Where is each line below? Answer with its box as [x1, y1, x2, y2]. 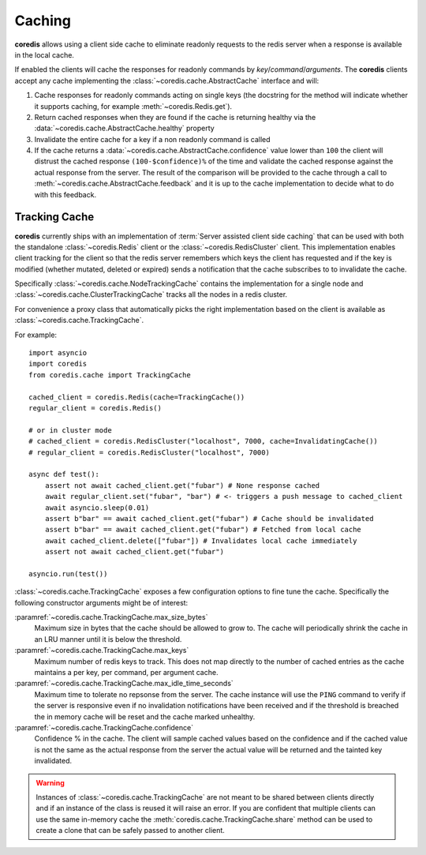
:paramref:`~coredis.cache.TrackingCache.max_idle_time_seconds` [14, 679, 234, 688]
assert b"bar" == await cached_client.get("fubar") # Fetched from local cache [44, 525, 362, 534]
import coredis [28, 359, 88, 369]
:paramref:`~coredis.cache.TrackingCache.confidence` [14, 722, 193, 732]
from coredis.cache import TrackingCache [28, 370, 191, 379]
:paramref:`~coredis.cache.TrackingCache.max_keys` [14, 646, 189, 655]
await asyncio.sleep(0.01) [44, 503, 150, 512]
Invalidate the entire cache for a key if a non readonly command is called [34, 134, 271, 144]
